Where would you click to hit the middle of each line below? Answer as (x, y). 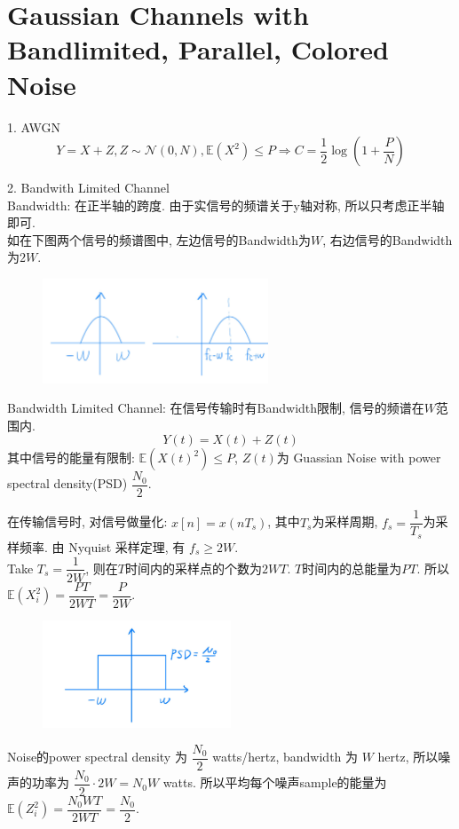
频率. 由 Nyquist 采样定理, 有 (102, 546)
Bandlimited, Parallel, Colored (198, 49)
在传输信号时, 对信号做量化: (87, 521)
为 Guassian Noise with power (359, 458)
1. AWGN (34, 126)
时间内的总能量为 (352, 568)
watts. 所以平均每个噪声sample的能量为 (275, 782)
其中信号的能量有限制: (71, 458)
